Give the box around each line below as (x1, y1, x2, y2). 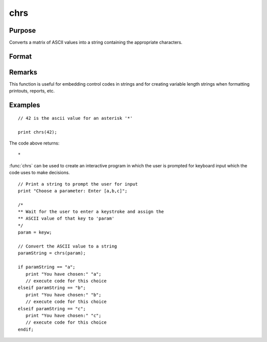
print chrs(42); (18, 129, 57, 135)
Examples (9, 101, 41, 109)
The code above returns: (9, 140, 59, 146)
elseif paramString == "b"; (18, 285, 86, 291)
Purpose (9, 26, 36, 35)
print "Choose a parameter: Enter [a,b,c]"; (18, 188, 128, 194)
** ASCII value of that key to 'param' (18, 216, 115, 221)
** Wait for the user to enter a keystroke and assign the (18, 209, 164, 215)
